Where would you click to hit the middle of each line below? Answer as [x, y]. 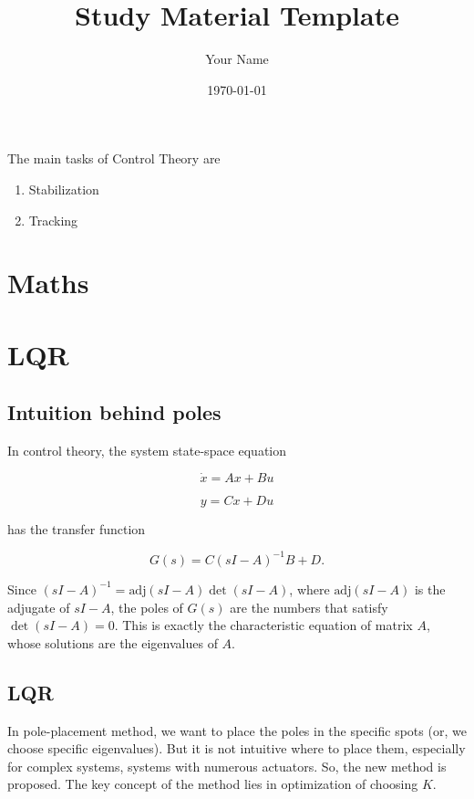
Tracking [53, 220]
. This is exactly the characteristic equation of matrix [263, 625]
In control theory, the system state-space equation [147, 451]
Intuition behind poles [114, 412]
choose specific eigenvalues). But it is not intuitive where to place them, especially [237, 748]
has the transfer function [77, 528]
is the [430, 589]
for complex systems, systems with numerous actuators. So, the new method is [227, 766]
